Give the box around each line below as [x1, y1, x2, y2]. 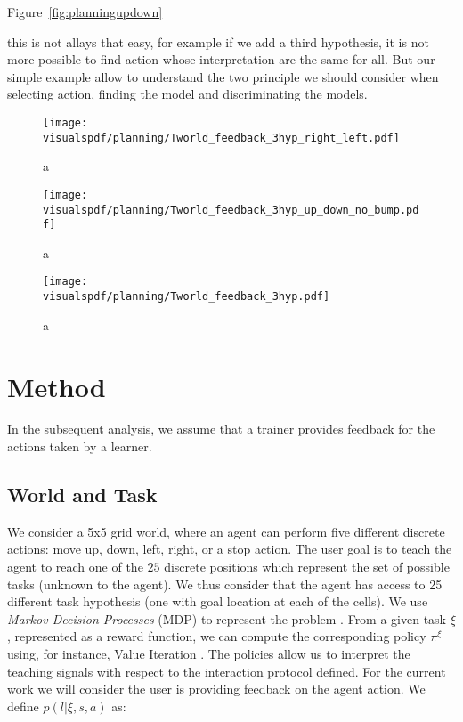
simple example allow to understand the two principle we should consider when [7, 67, 439, 85]
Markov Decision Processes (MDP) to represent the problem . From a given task [7, 609, 447, 628]
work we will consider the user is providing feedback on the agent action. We [7, 679, 426, 698]
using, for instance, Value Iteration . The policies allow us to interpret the [7, 645, 410, 663]
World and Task [7, 481, 158, 508]
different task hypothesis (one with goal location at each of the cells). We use [7, 592, 428, 611]
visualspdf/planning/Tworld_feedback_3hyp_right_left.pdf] [43, 131, 400, 144]
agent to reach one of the [7, 557, 143, 576]
